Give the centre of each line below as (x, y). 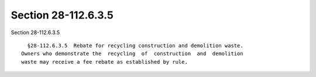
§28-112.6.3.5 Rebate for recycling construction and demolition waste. (135, 45)
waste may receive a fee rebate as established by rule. (105, 62)
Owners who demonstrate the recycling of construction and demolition (132, 54)
